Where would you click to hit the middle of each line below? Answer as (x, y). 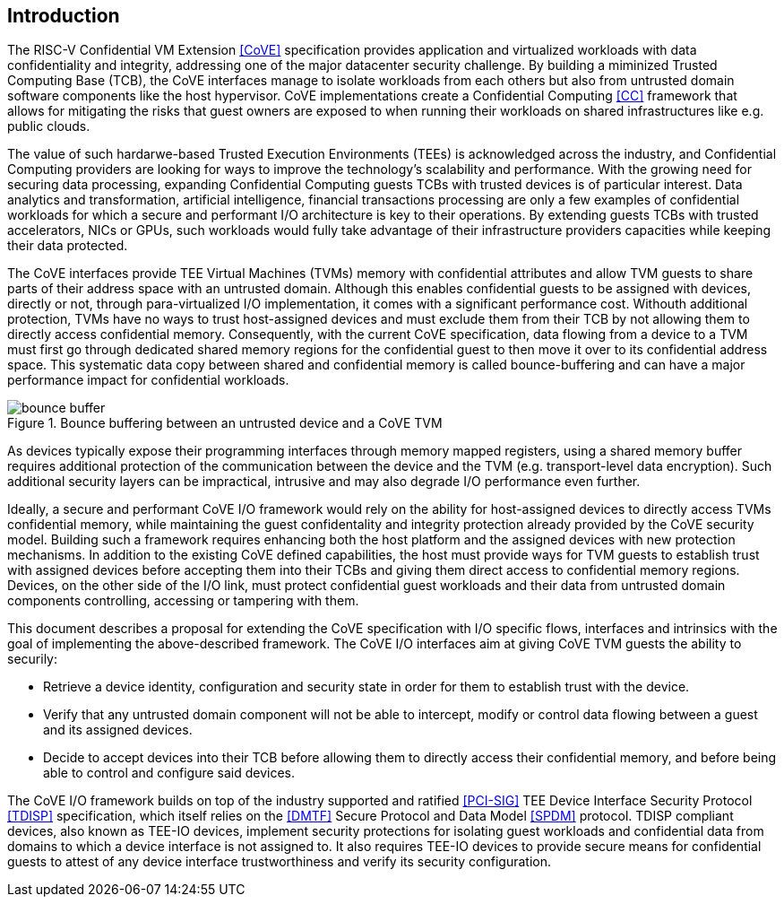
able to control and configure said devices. (169, 773)
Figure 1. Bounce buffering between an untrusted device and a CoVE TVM (225, 423)
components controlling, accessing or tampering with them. (183, 601)
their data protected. (68, 246)
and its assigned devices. (118, 730)
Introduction (64, 16)
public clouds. (49, 126)
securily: (32, 659)
